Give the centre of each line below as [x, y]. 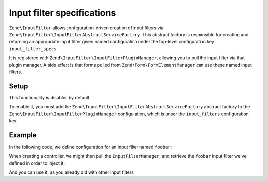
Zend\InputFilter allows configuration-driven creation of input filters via [86, 28]
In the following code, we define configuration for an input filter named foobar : [91, 147]
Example [23, 135]
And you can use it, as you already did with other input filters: [72, 172]
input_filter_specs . [33, 48]
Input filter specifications [63, 13]
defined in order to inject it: [37, 163]
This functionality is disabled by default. [50, 97]
